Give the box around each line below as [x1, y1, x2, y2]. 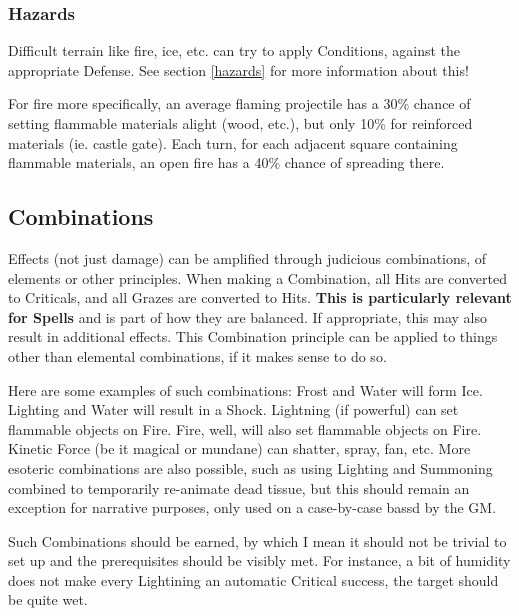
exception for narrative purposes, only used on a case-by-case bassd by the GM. [8, 497, 497, 518]
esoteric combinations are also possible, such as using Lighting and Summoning [8, 457, 493, 478]
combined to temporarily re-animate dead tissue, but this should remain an [8, 477, 470, 498]
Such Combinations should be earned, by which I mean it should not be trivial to [8, 530, 507, 551]
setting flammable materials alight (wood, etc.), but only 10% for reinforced [8, 113, 473, 133]
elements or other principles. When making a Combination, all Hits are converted [8, 267, 507, 288]
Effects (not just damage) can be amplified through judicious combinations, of [8, 247, 487, 268]
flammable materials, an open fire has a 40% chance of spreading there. [8, 152, 445, 173]
